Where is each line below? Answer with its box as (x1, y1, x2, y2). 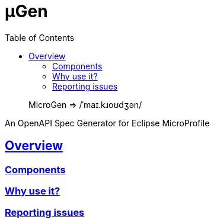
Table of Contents (5, 32, 75, 43)
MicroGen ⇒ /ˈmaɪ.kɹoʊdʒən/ (28, 99, 142, 110)
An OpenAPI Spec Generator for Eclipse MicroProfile (5, 117, 210, 128)
